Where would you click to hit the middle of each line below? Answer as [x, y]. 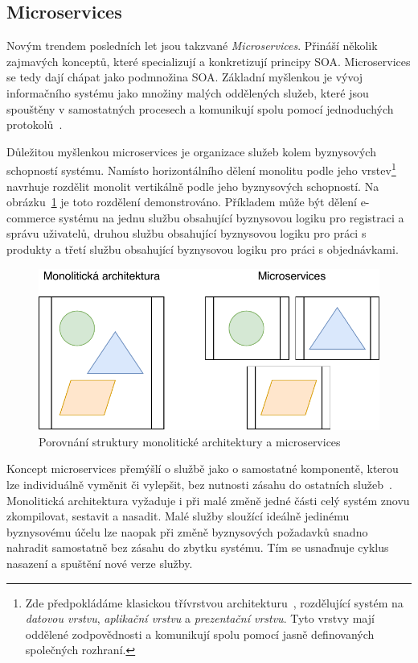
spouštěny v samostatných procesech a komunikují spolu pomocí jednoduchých [200, 108]
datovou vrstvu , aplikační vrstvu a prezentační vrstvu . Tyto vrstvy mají [200, 618]
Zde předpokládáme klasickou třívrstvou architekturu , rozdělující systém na [214, 602]
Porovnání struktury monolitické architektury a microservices [190, 441]
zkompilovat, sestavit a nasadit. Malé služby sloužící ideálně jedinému [178, 516]
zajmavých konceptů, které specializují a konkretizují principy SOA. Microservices [209, 61]
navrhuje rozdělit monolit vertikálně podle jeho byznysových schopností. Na [193, 186]
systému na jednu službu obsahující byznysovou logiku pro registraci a [232, 217]
